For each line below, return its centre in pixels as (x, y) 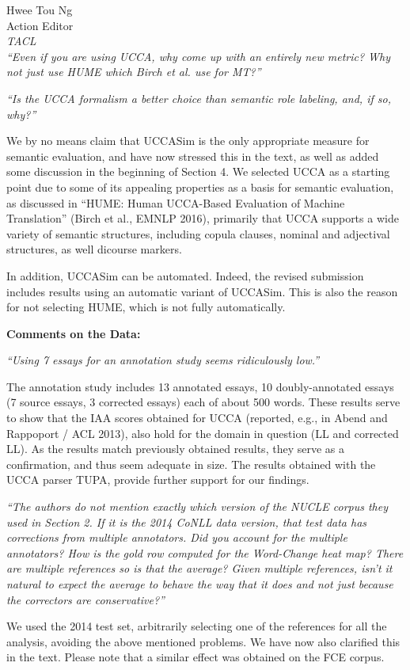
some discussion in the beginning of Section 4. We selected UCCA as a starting (198, 171)
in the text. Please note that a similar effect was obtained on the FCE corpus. (196, 657)
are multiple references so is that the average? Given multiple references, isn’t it (199, 568)
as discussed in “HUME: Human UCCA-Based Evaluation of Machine (176, 202)
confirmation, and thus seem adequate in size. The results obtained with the (191, 464)
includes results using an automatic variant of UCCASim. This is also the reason (202, 291)
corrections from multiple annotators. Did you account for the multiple (177, 537)
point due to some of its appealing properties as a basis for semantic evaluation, (200, 187)
